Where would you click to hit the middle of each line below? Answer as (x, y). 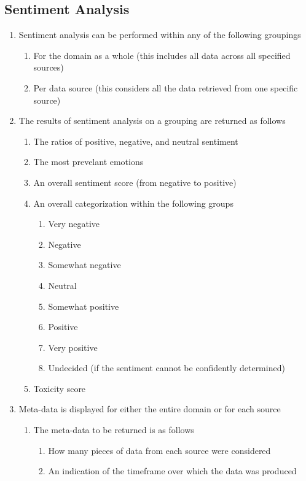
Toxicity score (60, 388)
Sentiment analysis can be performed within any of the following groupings (160, 35)
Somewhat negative (84, 265)
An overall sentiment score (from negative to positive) (135, 182)
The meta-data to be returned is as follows (114, 430)
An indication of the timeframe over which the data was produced (172, 471)
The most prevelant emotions (88, 162)
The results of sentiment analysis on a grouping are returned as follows (152, 121)
